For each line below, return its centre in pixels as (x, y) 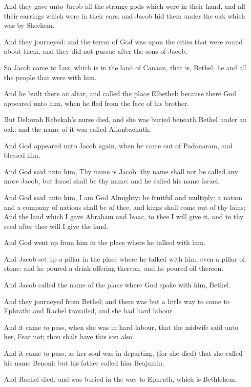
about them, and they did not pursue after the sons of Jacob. (96, 51)
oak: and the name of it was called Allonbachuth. (77, 129)
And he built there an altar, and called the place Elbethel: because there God (120, 93)
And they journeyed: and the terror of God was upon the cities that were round (123, 41)
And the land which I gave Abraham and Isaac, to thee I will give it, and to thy (124, 216)
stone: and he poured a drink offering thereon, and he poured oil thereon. (114, 268)
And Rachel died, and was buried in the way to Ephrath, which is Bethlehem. (120, 379)
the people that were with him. (50, 77)
